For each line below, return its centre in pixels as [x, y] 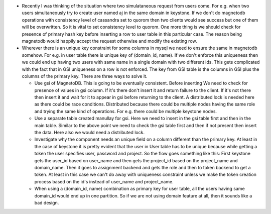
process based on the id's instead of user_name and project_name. [104, 181]
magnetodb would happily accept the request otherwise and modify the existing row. [109, 41]
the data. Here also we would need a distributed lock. [90, 133]
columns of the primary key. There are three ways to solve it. [85, 76]
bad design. [47, 202]
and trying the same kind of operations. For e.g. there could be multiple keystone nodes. [126, 111]
